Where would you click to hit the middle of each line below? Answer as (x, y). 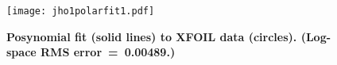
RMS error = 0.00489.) (108, 52)
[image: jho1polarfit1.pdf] (81, 11)
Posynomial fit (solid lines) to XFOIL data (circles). (152, 36)
